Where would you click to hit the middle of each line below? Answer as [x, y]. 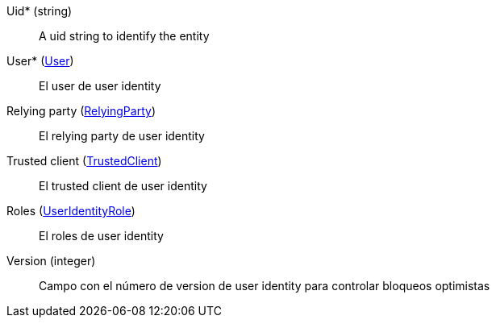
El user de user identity [100, 86]
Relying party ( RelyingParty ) [81, 111]
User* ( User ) [40, 61]
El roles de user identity [101, 236]
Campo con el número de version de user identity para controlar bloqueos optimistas [265, 286]
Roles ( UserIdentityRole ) [71, 211]
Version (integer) [51, 261]
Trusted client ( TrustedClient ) [84, 161]
